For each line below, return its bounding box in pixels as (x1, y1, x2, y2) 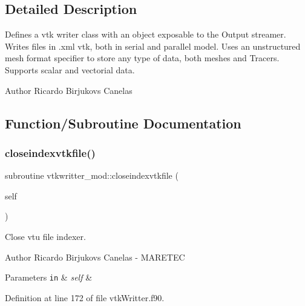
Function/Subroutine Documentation (5, 113, 241, 132)
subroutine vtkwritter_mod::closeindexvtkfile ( (5, 169, 179, 182)
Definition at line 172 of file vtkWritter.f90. (5, 291, 165, 304)
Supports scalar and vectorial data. (5, 63, 135, 76)
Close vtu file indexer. (5, 230, 86, 242)
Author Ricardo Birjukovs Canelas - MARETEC (5, 250, 185, 263)
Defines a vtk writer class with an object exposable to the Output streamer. (5, 28, 286, 41)
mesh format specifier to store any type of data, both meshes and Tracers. (5, 52, 280, 64)
